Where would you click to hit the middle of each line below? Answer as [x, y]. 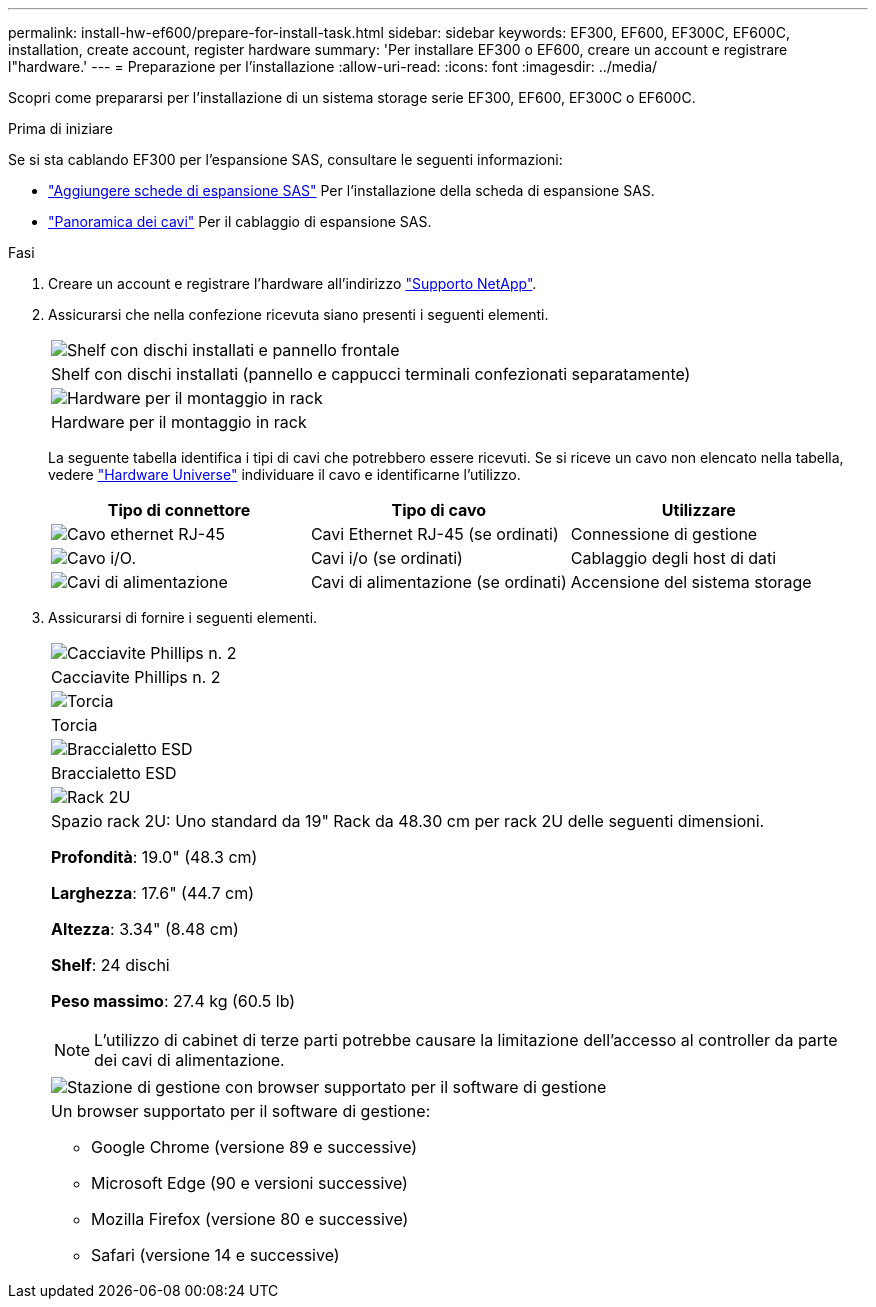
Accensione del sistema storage [691, 582]
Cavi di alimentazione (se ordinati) [438, 582]
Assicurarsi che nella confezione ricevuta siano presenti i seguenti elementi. [298, 314]
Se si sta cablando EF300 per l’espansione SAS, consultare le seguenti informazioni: [285, 159]
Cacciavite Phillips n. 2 [136, 677]
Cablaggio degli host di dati [673, 558]
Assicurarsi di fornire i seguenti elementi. [183, 617]
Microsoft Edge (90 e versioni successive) [249, 1183]
